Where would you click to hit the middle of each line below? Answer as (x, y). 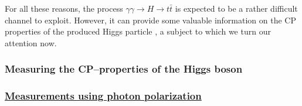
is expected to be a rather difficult (236, 8)
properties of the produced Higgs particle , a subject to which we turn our (138, 31)
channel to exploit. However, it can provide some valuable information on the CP (150, 20)
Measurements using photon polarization (103, 96)
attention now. (31, 42)
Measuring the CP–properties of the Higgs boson (124, 69)
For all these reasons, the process (64, 8)
